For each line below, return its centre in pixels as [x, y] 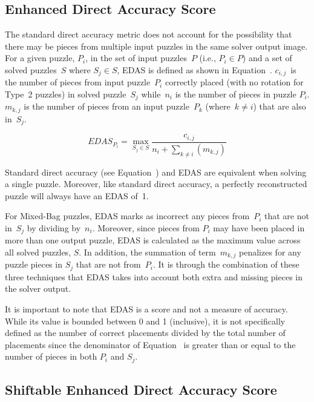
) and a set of [267, 58]
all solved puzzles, [38, 252]
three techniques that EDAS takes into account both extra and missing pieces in [154, 276]
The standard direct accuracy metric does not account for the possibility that [149, 34]
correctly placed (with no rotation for [234, 82]
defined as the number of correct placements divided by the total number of [145, 333]
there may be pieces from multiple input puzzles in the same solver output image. [156, 46]
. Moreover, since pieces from [146, 227]
